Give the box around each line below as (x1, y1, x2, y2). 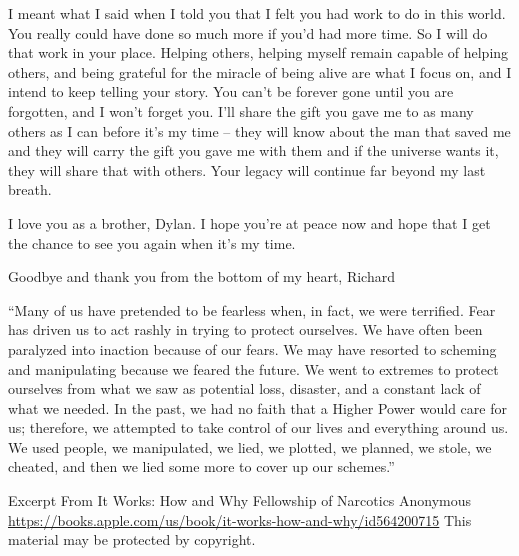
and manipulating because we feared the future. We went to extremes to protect (8, 358, 499, 379)
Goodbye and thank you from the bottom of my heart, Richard (8, 266, 396, 287)
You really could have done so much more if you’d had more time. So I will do (8, 22, 488, 43)
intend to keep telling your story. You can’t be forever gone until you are (8, 81, 454, 102)
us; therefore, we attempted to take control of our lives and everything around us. (8, 417, 509, 438)
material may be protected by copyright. (8, 529, 256, 550)
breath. (8, 179, 52, 200)
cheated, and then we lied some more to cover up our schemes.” (8, 456, 395, 477)
